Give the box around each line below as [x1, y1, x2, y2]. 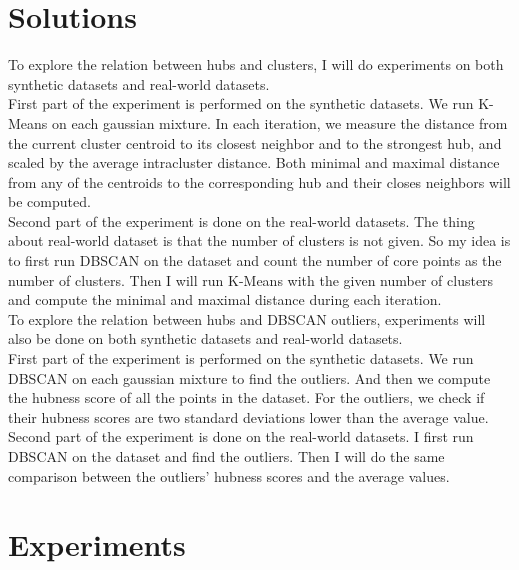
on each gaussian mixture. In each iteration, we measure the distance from [52, 112, 508, 133]
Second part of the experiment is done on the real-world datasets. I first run [8, 426, 474, 447]
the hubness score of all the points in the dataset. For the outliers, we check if [8, 387, 485, 408]
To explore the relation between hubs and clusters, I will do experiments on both [8, 54, 504, 75]
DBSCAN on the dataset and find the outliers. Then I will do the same [8, 446, 445, 466]
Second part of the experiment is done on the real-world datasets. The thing [8, 210, 475, 231]
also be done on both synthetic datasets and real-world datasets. [8, 328, 403, 349]
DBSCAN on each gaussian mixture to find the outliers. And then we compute [8, 367, 491, 388]
